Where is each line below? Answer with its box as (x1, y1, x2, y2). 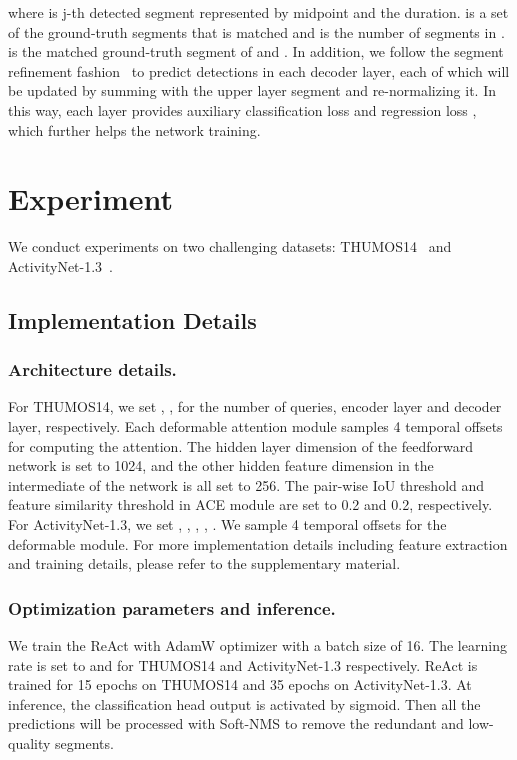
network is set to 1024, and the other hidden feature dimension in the (8, 455, 434, 476)
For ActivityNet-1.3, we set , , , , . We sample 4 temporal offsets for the (8, 514, 447, 535)
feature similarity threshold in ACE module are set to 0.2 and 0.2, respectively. (8, 494, 493, 515)
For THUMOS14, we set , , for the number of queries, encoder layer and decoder (8, 396, 502, 417)
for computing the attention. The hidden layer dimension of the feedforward (8, 435, 473, 456)
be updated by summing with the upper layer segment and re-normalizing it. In (8, 80, 496, 101)
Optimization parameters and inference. (8, 595, 336, 620)
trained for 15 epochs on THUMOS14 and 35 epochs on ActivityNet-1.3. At (8, 674, 472, 695)
